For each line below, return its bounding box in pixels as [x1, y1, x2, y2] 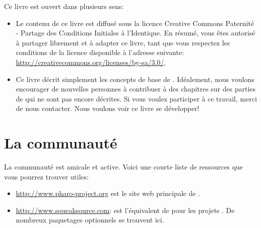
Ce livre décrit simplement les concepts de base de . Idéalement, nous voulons [16, 73, 254, 84]
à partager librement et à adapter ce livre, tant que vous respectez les [16, 37, 230, 47]
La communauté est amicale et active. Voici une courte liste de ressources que [4, 161, 243, 172]
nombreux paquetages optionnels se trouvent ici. [16, 214, 164, 225]
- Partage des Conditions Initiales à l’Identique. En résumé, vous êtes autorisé [16, 27, 255, 38]
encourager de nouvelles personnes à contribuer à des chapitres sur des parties [16, 83, 256, 94]
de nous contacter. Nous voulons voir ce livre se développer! [16, 103, 200, 113]
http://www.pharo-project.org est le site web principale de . [16, 188, 200, 198]
